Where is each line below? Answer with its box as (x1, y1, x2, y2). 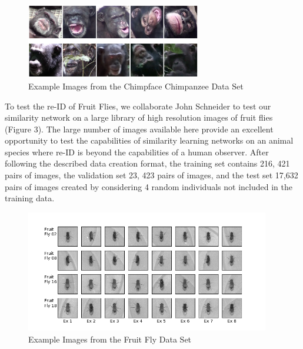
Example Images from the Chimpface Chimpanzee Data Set (28, 79, 244, 92)
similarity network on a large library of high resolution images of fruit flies (5, 111, 273, 124)
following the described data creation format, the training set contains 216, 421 (5, 157, 290, 169)
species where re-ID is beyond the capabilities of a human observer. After (5, 145, 269, 158)
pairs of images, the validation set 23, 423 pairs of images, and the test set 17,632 (5, 169, 298, 181)
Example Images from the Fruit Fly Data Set (28, 333, 192, 345)
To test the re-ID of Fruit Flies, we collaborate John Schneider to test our (5, 99, 271, 112)
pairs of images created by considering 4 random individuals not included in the (5, 180, 292, 192)
